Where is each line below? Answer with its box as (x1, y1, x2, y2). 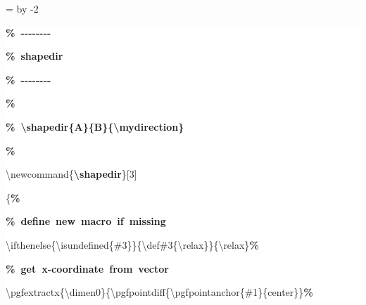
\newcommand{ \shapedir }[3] (6, 167, 137, 181)
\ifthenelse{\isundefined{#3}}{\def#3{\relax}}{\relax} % (6, 237, 259, 252)
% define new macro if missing (6, 214, 166, 228)
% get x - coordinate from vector (6, 261, 169, 275)
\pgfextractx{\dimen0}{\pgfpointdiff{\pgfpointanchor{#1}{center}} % (6, 285, 313, 299)
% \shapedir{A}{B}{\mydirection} (6, 119, 184, 134)
